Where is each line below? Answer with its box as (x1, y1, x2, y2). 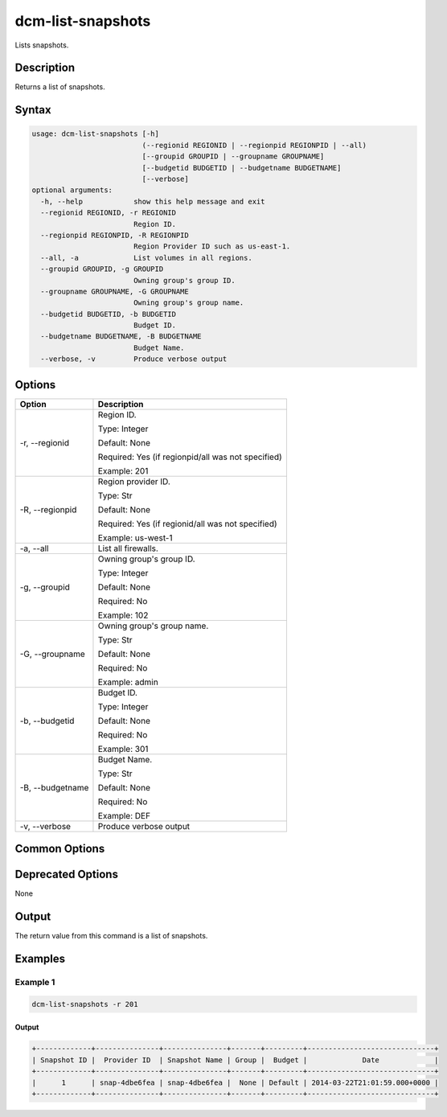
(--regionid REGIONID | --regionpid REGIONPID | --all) (141, 141, 367, 150)
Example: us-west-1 (97, 532, 173, 543)
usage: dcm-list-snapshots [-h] (31, 129, 160, 138)
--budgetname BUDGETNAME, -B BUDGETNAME (40, 332, 202, 341)
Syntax (14, 103, 51, 117)
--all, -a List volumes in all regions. (40, 253, 252, 262)
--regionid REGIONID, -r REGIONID (40, 208, 177, 217)
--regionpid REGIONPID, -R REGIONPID (40, 230, 189, 240)
